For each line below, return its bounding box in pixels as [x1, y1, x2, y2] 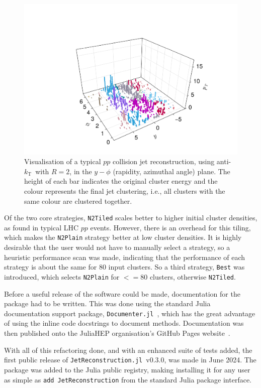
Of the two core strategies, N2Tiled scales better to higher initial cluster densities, [4, 212, 257, 223]
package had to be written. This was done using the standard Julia [4, 298, 211, 309]
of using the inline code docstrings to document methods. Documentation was [4, 318, 244, 328]
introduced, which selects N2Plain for [4, 271, 120, 282]
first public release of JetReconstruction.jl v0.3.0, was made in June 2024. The [4, 354, 256, 365]
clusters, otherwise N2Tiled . [149, 271, 236, 282]
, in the [69, 166, 92, 176]
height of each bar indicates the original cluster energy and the [24, 176, 218, 186]
